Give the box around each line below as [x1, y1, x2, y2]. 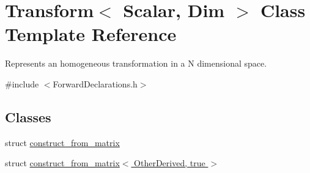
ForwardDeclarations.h [53, 77, 138, 90]
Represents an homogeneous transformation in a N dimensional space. [5, 57, 267, 70]
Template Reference [5, 21, 177, 46]
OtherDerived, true [134, 156, 205, 169]
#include [5, 77, 39, 90]
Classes [5, 107, 51, 126]
